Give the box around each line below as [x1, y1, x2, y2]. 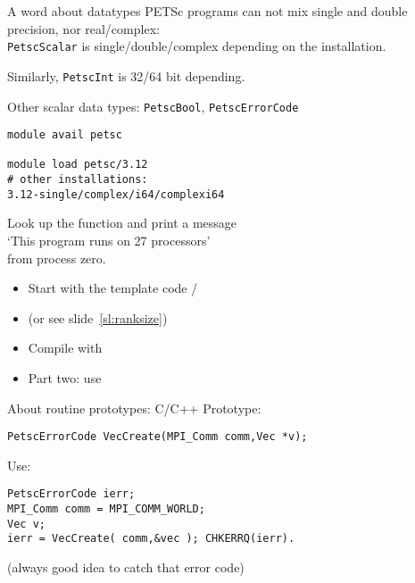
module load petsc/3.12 [7, 158, 148, 171]
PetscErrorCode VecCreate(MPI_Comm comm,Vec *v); [7, 430, 308, 444]
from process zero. [7, 248, 106, 267]
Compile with [28, 338, 103, 357]
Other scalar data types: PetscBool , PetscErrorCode [7, 96, 299, 115]
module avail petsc [7, 129, 122, 142]
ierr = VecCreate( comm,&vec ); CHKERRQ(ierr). [7, 532, 295, 546]
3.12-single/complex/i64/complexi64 [7, 187, 225, 201]
